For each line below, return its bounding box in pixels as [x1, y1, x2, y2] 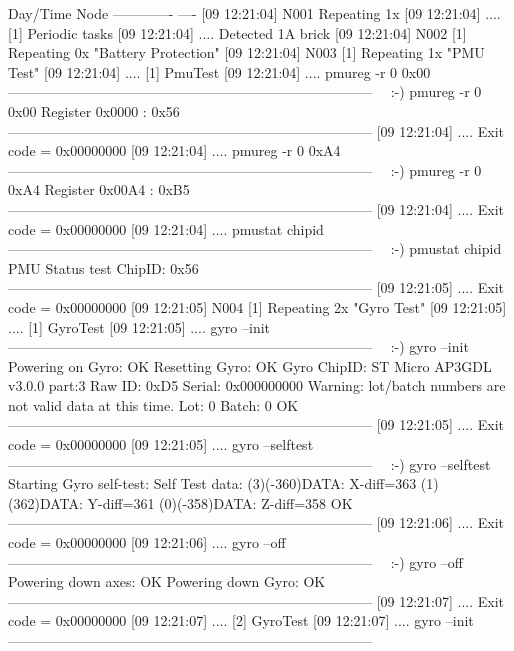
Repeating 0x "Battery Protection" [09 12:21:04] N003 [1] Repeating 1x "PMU [8, 42, 485, 63]
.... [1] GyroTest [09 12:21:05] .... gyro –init [8, 316, 271, 337]
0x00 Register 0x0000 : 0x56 [8, 100, 180, 121]
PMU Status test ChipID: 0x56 [8, 257, 199, 278]
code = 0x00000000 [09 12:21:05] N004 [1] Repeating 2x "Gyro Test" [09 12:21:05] [8, 296, 507, 317]
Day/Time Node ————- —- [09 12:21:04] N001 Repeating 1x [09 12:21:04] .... [8, 3, 501, 23]
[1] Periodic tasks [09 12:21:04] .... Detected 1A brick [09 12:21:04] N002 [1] [8, 22, 467, 43]
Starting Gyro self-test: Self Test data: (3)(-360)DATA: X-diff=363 [8, 473, 417, 494]
